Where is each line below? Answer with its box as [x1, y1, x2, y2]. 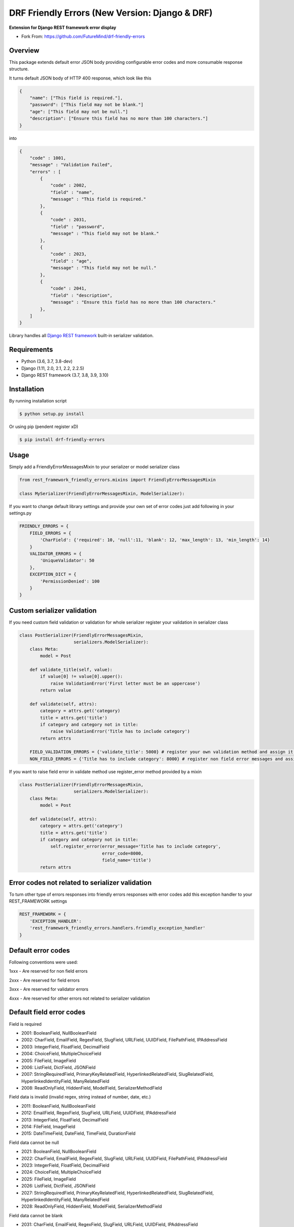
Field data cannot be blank [9, 1212, 63, 1218]
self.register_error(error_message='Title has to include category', [50, 844, 221, 849]
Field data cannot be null [9, 1139, 59, 1146]
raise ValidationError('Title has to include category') [50, 729, 190, 734]
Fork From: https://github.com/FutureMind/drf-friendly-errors [21, 33, 145, 39]
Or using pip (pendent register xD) [9, 424, 78, 429]
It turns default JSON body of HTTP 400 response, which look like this [9, 75, 151, 81]
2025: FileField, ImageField [21, 1176, 76, 1182]
